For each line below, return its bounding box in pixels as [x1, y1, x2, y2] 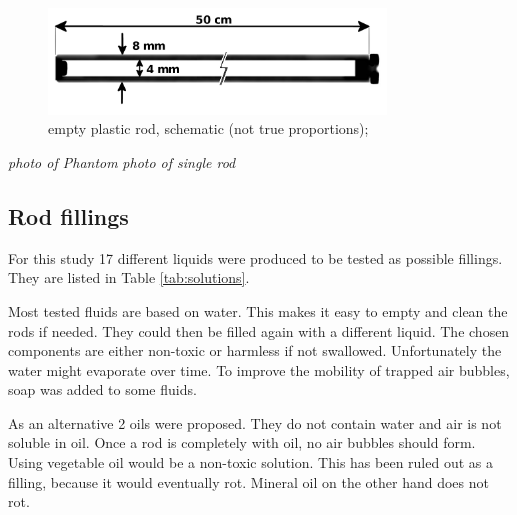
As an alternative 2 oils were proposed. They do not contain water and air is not [8, 412, 502, 433]
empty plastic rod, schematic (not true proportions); [48, 118, 369, 139]
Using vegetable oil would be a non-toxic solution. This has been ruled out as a [8, 452, 493, 473]
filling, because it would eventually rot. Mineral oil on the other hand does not [8, 471, 489, 492]
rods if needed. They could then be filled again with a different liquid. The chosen [8, 320, 510, 341]
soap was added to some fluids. [8, 379, 197, 400]
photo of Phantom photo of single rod [8, 151, 236, 172]
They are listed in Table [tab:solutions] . [8, 267, 250, 288]
